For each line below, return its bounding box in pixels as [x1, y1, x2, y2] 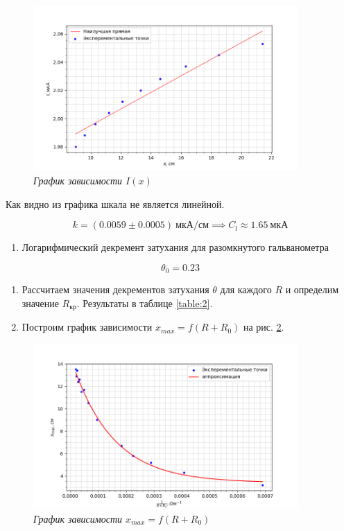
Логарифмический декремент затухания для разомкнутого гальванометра [21, 240, 329, 254]
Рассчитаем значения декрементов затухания [21, 282, 209, 297]
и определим [285, 282, 339, 297]
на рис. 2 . [243, 320, 284, 334]
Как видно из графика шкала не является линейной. [6, 196, 225, 211]
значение [21, 295, 59, 310]
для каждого [220, 282, 272, 297]
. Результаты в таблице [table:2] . [76, 295, 213, 310]
